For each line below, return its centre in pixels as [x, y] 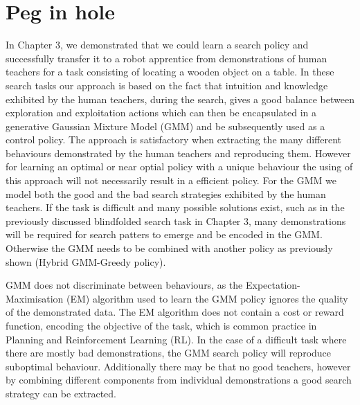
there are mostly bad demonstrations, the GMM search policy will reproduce [169, 353]
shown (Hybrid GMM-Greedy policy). [86, 261]
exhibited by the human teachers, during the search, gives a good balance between [180, 99]
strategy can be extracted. [61, 393]
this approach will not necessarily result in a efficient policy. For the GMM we [171, 180]
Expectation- [273, 285]
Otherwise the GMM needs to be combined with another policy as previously [169, 248]
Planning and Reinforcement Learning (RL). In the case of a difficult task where [176, 339]
